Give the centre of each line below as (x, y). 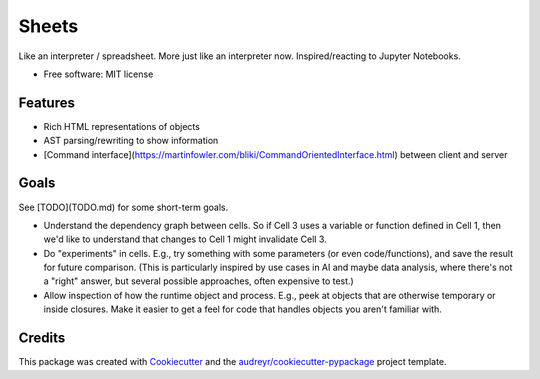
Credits (42, 338)
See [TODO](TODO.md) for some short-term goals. (123, 207)
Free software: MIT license (98, 74)
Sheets (48, 26)
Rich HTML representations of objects (121, 126)
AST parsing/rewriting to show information (131, 141)
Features (46, 102)
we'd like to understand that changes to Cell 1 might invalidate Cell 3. (185, 239)
